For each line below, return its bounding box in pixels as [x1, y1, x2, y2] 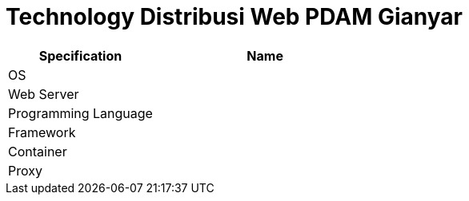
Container [8, 143, 67, 160]
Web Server [8, 85, 79, 102]
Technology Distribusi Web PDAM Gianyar [6, 3, 463, 30]
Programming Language [8, 104, 153, 121]
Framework [8, 124, 76, 140]
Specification [38, 47, 122, 64]
